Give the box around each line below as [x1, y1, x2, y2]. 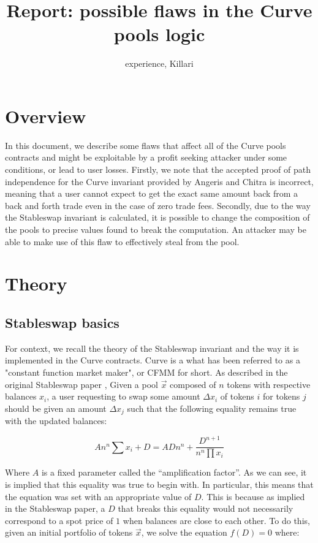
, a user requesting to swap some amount [47, 390, 200, 403]
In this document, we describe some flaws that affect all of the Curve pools [5, 139, 286, 151]
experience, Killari [125, 57, 194, 70]
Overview [5, 103, 86, 128]
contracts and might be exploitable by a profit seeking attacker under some [5, 151, 287, 164]
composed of [170, 378, 216, 390]
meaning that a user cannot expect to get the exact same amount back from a [5, 187, 298, 200]
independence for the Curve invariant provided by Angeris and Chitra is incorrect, [5, 175, 314, 188]
